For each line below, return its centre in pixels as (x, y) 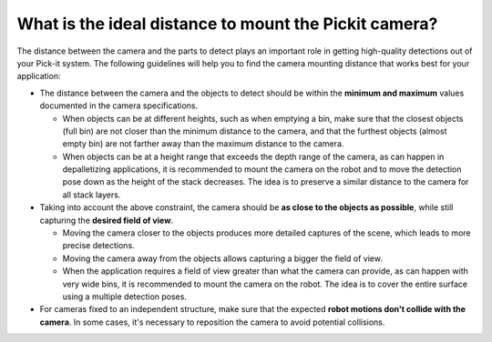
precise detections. (99, 246)
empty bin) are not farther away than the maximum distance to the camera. (203, 144)
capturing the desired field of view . (107, 220)
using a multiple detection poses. (124, 297)
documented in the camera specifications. (119, 106)
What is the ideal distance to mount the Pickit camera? (227, 24)
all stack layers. (92, 195)
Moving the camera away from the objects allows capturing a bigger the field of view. (222, 258)
